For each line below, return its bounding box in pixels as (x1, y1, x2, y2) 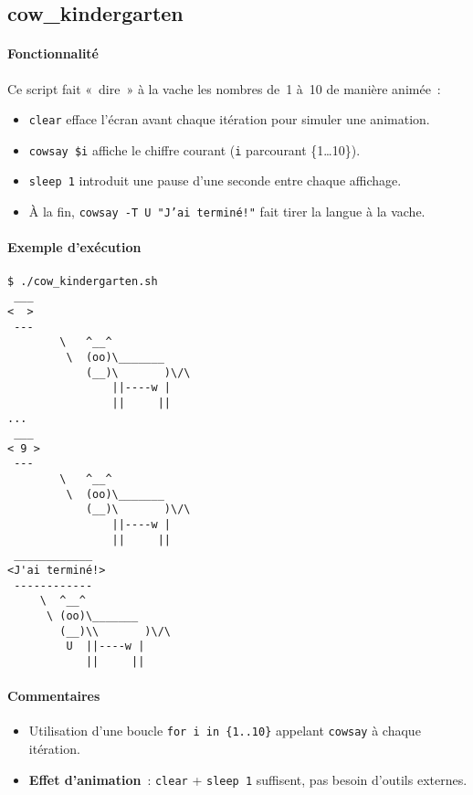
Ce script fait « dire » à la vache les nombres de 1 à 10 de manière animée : (7, 79, 441, 98)
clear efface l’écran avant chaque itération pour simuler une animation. (28, 110, 430, 129)
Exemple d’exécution (7, 238, 142, 257)
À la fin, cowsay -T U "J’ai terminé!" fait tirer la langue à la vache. (28, 202, 426, 221)
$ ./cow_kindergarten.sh (7, 274, 158, 288)
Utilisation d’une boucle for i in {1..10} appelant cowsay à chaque (28, 721, 421, 740)
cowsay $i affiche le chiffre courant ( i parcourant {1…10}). (28, 140, 361, 159)
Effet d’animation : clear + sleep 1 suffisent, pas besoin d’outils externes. (28, 769, 468, 789)
